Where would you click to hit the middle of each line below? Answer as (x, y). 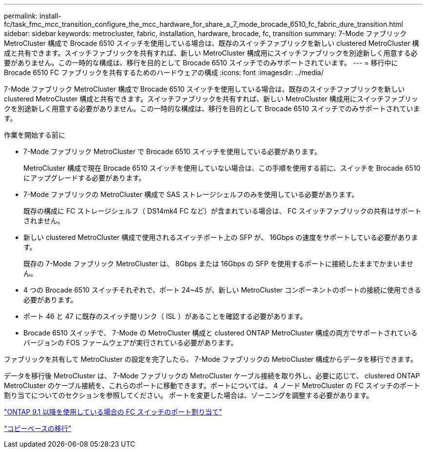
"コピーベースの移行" (38, 428)
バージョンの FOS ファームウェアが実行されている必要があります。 (131, 343)
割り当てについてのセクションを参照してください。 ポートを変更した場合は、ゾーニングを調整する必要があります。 (189, 395)
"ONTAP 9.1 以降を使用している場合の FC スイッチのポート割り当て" (113, 412)
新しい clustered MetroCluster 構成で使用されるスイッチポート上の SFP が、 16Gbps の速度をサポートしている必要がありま (221, 237)
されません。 (44, 221)
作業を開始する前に (35, 135)
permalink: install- (33, 16)
